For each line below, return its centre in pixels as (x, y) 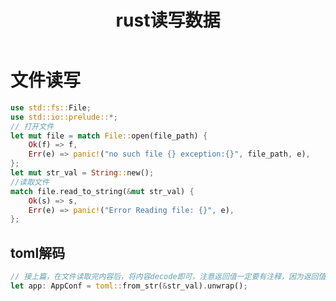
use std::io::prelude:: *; (64, 117)
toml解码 (38, 252)
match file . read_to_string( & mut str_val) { (102, 191)
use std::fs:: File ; (51, 107)
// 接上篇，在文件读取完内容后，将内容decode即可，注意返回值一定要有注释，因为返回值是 (172, 277)
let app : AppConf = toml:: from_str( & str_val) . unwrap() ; (129, 286)
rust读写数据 (168, 20)
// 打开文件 (32, 126)
